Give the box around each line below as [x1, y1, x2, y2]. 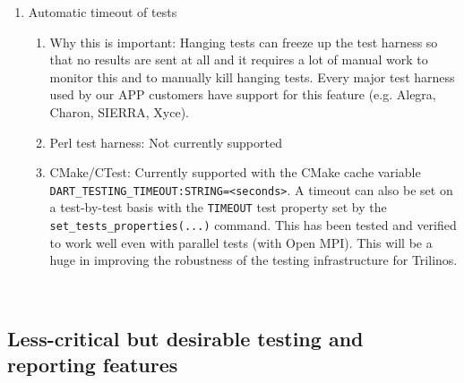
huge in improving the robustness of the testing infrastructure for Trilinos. [49, 251, 458, 269]
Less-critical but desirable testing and [7, 324, 364, 352]
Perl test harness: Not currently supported [49, 132, 282, 151]
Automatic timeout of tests [28, 3, 177, 21]
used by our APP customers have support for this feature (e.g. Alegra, [49, 85, 436, 104]
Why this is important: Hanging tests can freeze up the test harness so [49, 32, 438, 51]
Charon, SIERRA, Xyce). [49, 102, 190, 121]
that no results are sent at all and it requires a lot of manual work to [49, 50, 428, 69]
